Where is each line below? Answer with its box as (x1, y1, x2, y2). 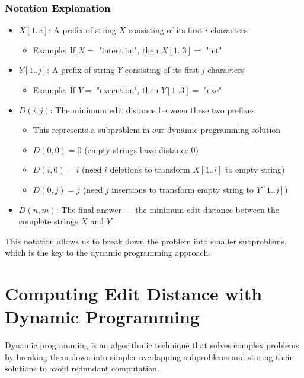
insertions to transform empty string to (111, 183, 254, 195)
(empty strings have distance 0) (84, 143, 199, 155)
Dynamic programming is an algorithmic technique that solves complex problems (5, 339, 299, 351)
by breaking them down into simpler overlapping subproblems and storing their (5, 350, 293, 363)
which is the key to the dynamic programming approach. (5, 246, 211, 259)
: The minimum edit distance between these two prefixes (50, 103, 255, 116)
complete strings (18, 215, 78, 227)
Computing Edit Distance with (5, 281, 263, 306)
